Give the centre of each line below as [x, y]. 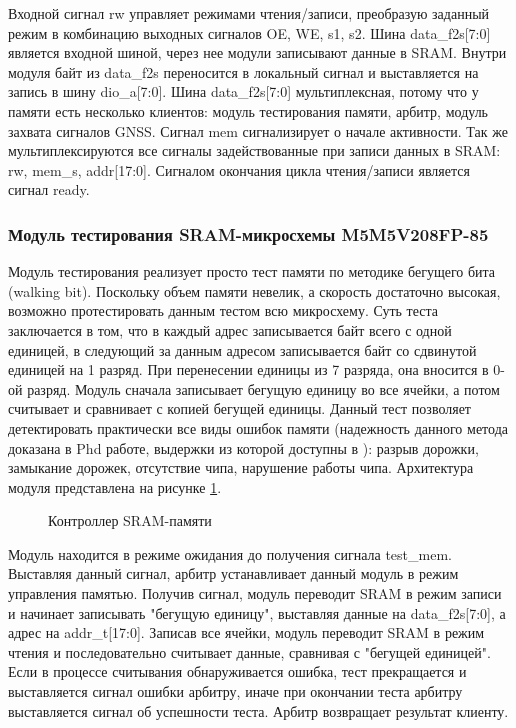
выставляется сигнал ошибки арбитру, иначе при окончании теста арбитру [235, 691]
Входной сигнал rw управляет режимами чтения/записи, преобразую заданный [249, 13]
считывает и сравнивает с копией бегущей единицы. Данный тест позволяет [239, 408]
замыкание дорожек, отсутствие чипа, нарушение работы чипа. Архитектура [241, 467]
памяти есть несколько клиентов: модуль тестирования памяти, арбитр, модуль [248, 110]
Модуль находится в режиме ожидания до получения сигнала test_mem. [230, 553]
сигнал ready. [49, 189]
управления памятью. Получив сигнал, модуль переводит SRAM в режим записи [255, 593]
